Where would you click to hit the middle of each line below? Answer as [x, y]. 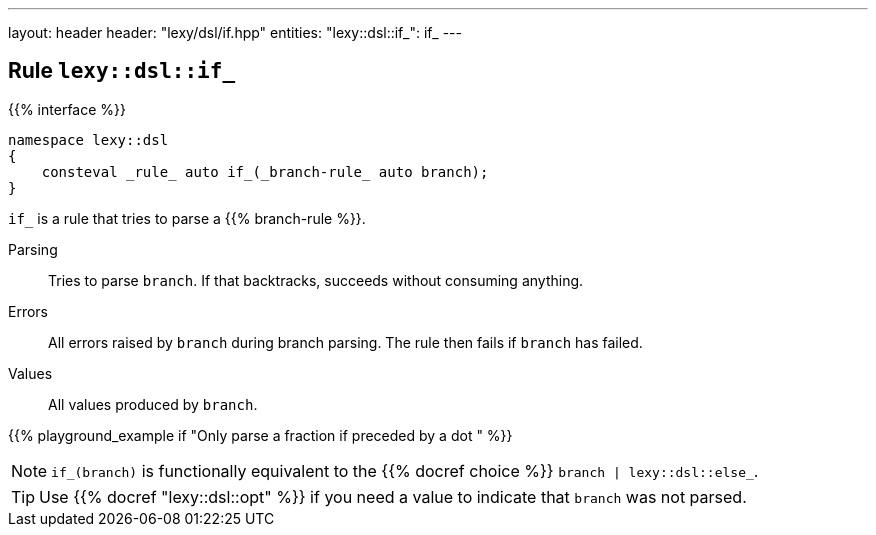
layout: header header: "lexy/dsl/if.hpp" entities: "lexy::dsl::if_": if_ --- [235, 32]
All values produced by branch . [153, 404]
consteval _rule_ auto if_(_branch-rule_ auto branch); [265, 171]
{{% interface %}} [67, 109]
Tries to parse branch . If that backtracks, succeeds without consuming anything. [316, 280]
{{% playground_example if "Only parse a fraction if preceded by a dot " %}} [260, 435]
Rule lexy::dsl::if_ [122, 71]
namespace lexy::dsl [88, 139]
